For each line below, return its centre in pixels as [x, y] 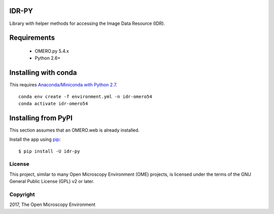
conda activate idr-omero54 [53, 103]
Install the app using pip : [35, 139]
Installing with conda [43, 73]
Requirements [32, 38]
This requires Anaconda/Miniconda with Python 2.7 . [63, 85]
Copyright [22, 194]
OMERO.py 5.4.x [52, 51]
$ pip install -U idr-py [49, 151]
